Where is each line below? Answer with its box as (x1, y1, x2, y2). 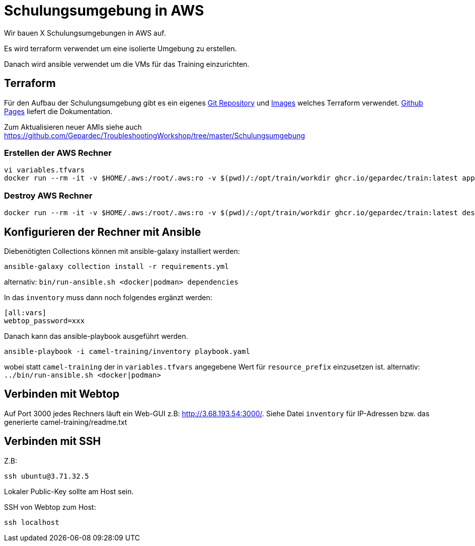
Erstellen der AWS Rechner (4, 147, 112, 158)
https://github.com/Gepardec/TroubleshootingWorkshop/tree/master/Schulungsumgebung (4, 131, 305, 140)
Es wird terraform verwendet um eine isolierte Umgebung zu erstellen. (4, 44, 237, 53)
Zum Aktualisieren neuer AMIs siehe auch (4, 122, 142, 131)
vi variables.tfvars (4, 166, 85, 174)
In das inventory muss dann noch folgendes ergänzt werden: (4, 293, 212, 302)
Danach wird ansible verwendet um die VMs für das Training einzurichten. (4, 59, 250, 68)
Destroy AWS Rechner (4, 190, 93, 201)
